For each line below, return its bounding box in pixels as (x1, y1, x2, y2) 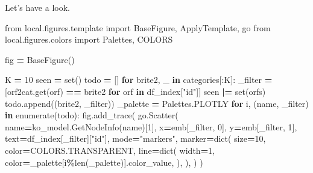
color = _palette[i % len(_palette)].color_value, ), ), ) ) (5, 156, 203, 168)
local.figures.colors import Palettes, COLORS (5, 33, 173, 46)
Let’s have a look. (5, 1, 70, 13)
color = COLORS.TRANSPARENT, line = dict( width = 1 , (5, 144, 215, 156)
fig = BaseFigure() (5, 53, 75, 65)
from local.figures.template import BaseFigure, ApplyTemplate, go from (5, 21, 271, 34)
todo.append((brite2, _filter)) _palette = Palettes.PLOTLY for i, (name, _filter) (5, 97, 309, 109)
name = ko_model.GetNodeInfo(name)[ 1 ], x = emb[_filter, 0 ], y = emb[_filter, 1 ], (5, 120, 297, 133)
